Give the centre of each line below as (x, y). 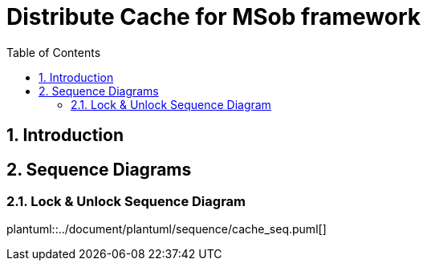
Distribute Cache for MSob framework (213, 17)
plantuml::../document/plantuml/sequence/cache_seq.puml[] (167, 229)
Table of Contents (54, 52)
